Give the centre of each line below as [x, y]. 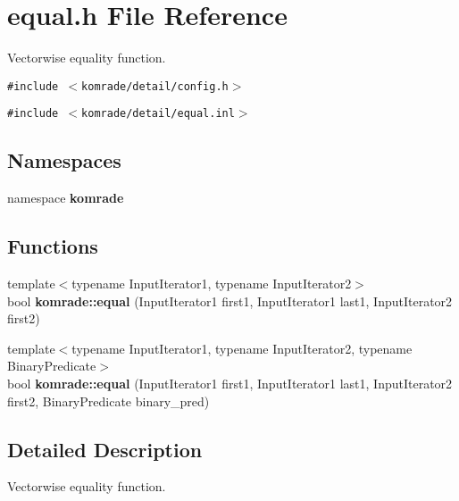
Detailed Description [105, 449]
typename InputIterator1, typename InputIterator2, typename [242, 348]
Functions [53, 246]
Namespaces [64, 160]
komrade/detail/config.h [155, 86]
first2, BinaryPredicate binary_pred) [108, 401]
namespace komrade [66, 198]
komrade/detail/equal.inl [158, 114]
